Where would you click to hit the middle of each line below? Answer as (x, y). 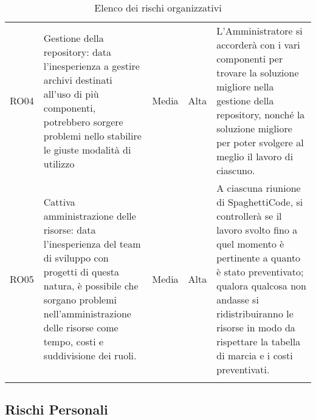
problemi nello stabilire (92, 135)
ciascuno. (236, 170)
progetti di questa (81, 272)
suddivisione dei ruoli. (90, 355)
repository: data (77, 52)
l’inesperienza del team (92, 244)
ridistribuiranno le (255, 313)
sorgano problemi (80, 300)
